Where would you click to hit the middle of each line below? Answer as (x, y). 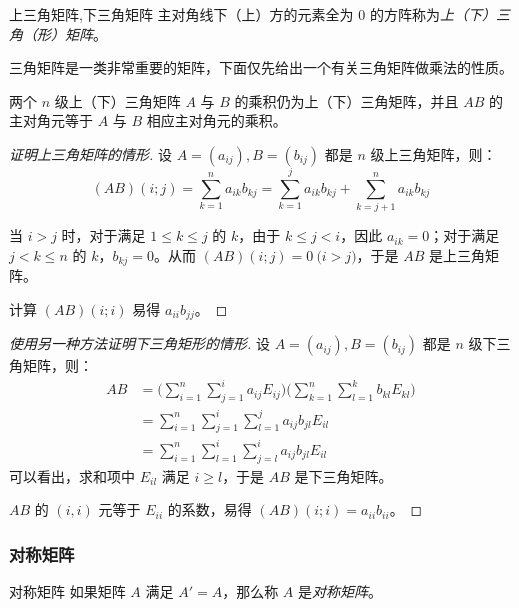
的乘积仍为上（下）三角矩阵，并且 (346, 100)
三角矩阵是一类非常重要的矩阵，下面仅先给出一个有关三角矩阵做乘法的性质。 (261, 67)
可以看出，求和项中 (72, 475)
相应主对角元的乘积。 (216, 120)
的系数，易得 (209, 509)
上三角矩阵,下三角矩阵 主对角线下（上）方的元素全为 (181, 14)
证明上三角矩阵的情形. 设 (90, 153)
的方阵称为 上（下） (432, 14)
